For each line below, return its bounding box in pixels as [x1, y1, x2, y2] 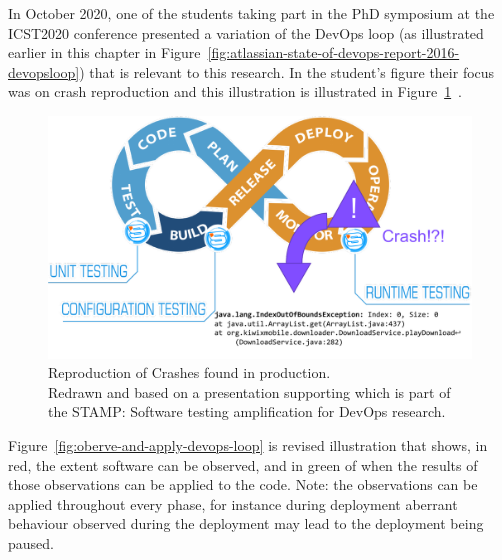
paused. [8, 532, 54, 553]
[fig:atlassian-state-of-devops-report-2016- [207, 42, 460, 63]
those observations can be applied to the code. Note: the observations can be [8, 474, 478, 495]
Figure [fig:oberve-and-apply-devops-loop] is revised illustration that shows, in [8, 434, 488, 455]
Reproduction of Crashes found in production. [48, 362, 331, 383]
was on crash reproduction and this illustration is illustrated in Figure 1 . [8, 81, 463, 102]
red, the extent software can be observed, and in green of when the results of [8, 454, 478, 475]
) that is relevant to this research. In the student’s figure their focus [79, 61, 495, 82]
